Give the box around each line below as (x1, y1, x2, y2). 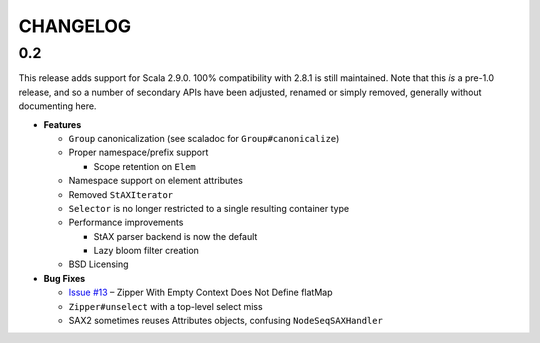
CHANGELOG (18, 15, 132, 37)
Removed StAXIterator (68, 188, 174, 200)
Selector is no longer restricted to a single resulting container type (68, 202, 350, 214)
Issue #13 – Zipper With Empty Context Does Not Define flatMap (68, 286, 333, 299)
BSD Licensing (68, 258, 129, 270)
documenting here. (18, 100, 97, 112)
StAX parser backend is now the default (93, 230, 258, 242)
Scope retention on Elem (93, 160, 197, 172)
